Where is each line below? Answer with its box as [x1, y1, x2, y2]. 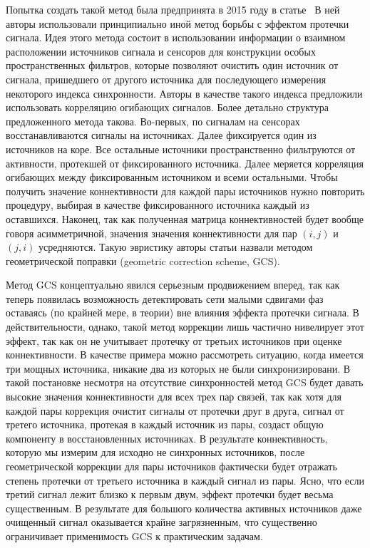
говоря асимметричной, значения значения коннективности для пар [6, 225, 297, 240]
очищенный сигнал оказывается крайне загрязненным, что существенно [6, 515, 317, 529]
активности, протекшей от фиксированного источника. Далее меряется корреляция [6, 155, 364, 170]
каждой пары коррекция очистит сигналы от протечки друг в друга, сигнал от [6, 403, 344, 418]
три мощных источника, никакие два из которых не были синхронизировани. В [6, 361, 351, 376]
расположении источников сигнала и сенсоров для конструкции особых [6, 43, 316, 58]
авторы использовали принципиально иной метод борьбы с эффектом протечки [6, 16, 349, 31]
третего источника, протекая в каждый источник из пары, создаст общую [6, 417, 324, 432]
